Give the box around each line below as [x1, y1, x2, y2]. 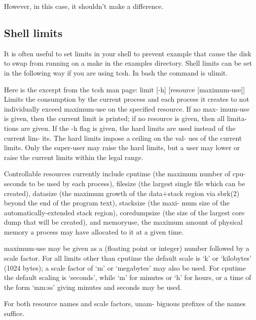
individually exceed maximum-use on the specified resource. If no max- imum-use [4, 103, 250, 114]
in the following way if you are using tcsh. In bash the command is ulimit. [4, 67, 228, 78]
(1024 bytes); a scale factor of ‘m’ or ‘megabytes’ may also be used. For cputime [4, 262, 246, 273]
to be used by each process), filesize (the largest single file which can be [29, 178, 245, 188]
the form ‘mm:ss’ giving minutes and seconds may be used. [4, 281, 182, 292]
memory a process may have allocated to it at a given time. [4, 226, 184, 237]
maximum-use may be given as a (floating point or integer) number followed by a [4, 243, 250, 253]
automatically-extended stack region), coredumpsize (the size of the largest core [4, 207, 245, 217]
